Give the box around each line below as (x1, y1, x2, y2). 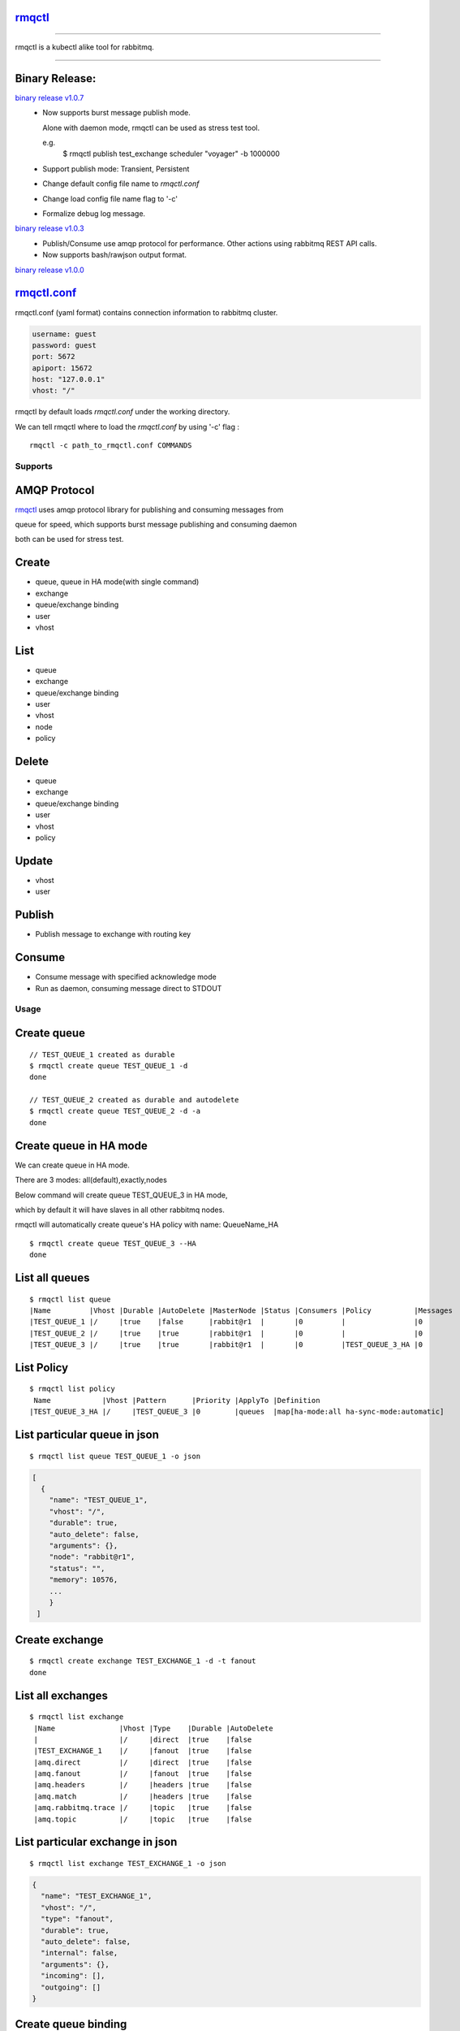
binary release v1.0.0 (15, 265, 84, 275)
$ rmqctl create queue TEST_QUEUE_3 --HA (29, 1239, 196, 1248)
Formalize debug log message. (42, 209, 146, 219)
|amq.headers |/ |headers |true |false (33, 1780, 252, 1790)
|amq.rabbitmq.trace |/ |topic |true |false (33, 1804, 252, 1812)
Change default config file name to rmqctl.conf (42, 179, 200, 188)
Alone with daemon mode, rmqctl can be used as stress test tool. (42, 123, 260, 132)
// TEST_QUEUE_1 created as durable (29, 1050, 175, 1059)
